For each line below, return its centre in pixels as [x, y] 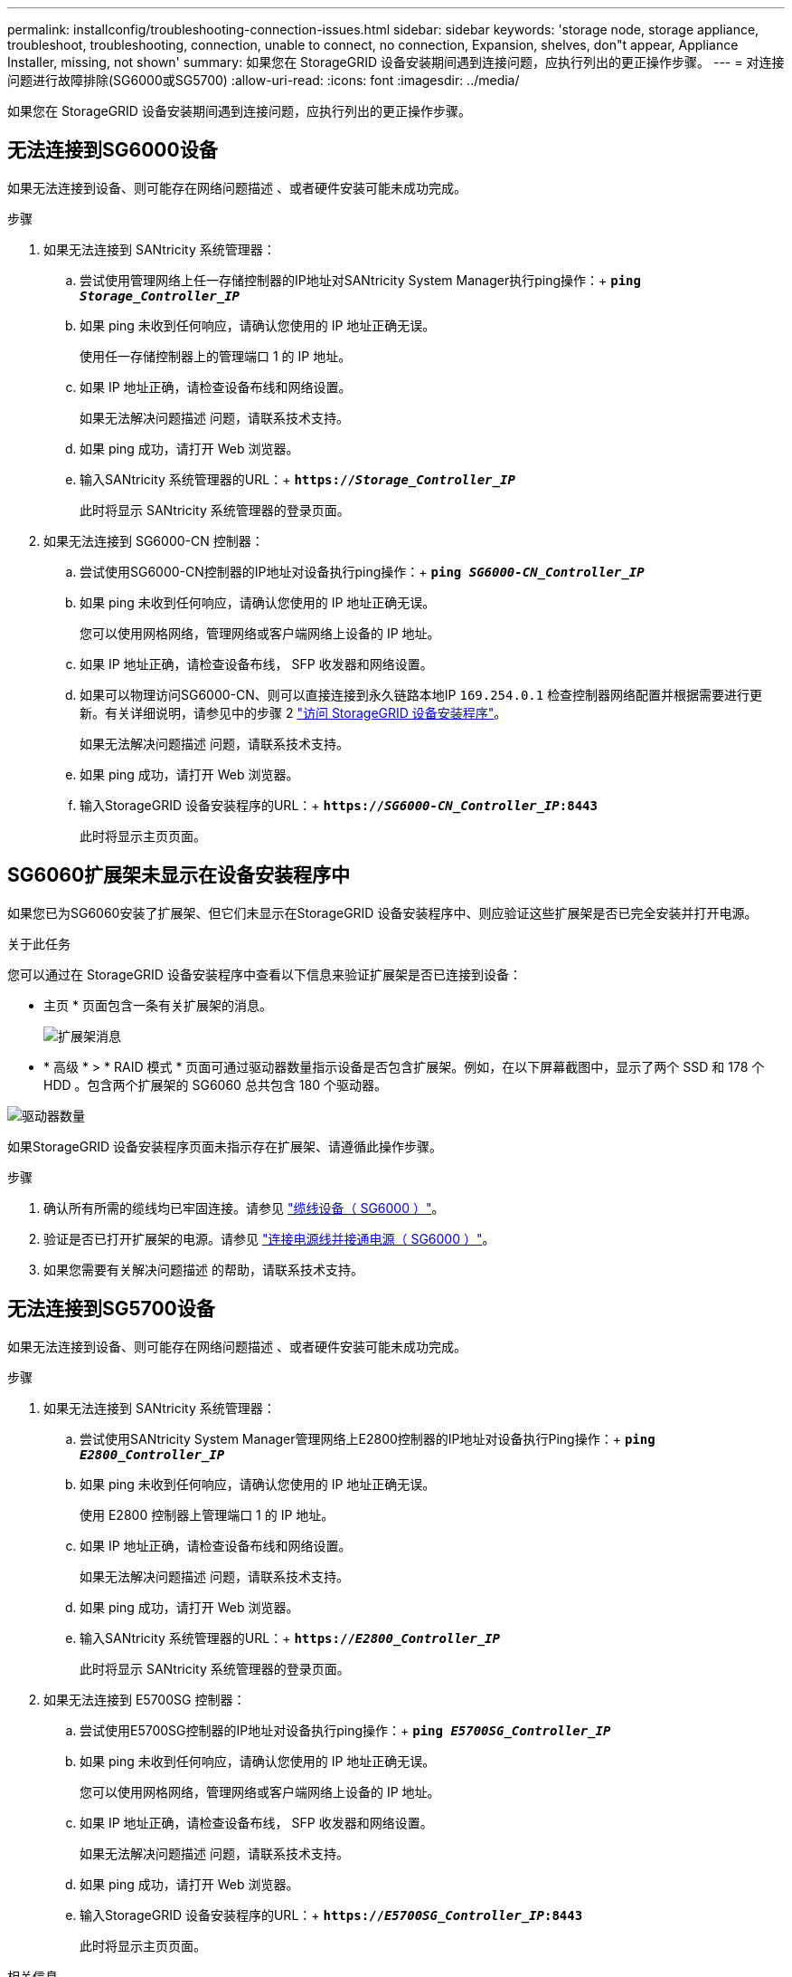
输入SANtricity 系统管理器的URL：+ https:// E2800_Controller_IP [290, 1638]
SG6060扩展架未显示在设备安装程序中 [179, 875]
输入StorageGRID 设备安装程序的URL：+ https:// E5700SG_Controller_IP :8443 [331, 1915]
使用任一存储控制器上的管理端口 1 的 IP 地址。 [216, 356]
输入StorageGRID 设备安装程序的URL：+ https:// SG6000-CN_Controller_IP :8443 [339, 805]
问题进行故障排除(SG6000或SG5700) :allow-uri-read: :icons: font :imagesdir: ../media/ [264, 80]
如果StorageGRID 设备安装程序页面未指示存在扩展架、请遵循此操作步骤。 [225, 1146]
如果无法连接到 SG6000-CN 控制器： [154, 540]
